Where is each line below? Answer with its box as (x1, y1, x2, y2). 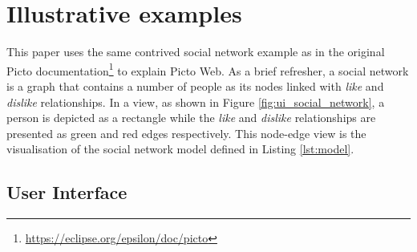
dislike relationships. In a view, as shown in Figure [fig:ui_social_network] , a (6, 93, 385, 110)
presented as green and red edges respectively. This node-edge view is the (6, 124, 366, 141)
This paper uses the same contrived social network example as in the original (6, 43, 385, 60)
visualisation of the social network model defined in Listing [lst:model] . (6, 140, 354, 157)
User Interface (6, 180, 128, 205)
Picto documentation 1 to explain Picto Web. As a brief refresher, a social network (6, 59, 409, 79)
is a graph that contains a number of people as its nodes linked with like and (6, 77, 384, 94)
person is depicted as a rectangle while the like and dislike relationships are (6, 109, 376, 126)
